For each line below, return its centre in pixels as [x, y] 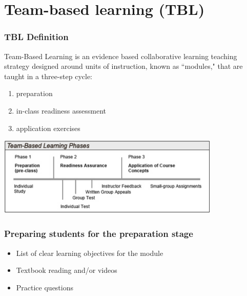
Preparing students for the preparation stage [99, 234]
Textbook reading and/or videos [67, 270]
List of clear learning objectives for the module [90, 253]
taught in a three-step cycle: [48, 76]
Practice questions [45, 287]
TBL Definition [36, 37]
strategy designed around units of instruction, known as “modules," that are [123, 66]
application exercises [48, 128]
